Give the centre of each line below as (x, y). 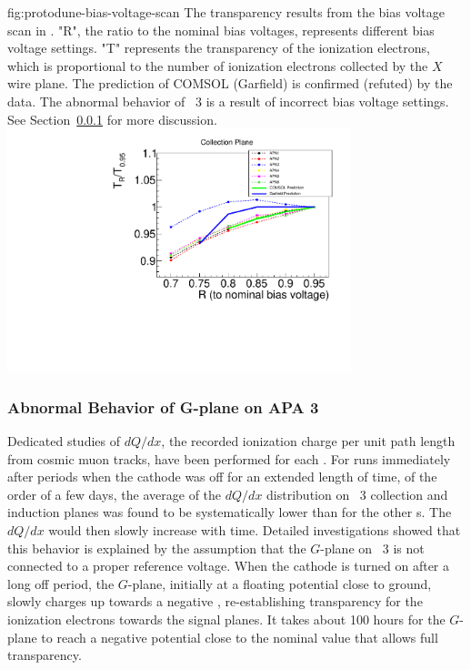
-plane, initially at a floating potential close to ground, (280, 583)
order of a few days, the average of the (115, 494)
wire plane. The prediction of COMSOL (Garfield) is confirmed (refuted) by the (230, 83)
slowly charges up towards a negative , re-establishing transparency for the (215, 601)
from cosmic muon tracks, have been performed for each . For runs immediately (229, 458)
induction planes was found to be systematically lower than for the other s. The (230, 512)
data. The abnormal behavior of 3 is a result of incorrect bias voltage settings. (228, 101)
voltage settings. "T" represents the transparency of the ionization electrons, (219, 48)
